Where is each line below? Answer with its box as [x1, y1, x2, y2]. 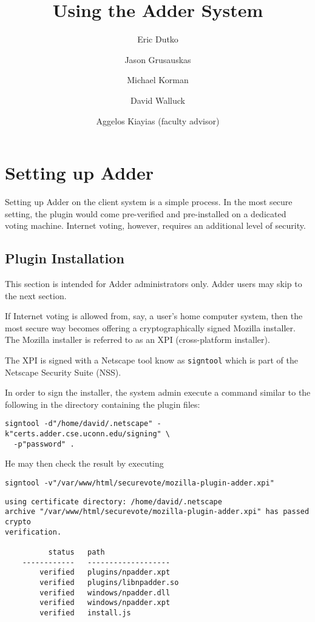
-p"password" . [13, 439, 75, 448]
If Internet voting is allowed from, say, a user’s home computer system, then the [5, 309, 303, 322]
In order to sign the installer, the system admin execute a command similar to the [5, 386, 311, 399]
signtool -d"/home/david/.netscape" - [5, 419, 161, 428]
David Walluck [130, 93, 186, 106]
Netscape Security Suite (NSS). [5, 365, 121, 378]
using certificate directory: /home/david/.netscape [5, 497, 222, 506]
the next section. [5, 289, 67, 302]
